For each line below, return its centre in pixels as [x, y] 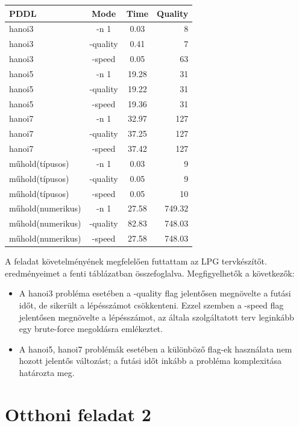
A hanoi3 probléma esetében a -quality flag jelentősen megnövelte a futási [155, 293]
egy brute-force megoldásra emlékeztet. [91, 329]
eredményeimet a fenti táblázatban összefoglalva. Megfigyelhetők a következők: [150, 273]
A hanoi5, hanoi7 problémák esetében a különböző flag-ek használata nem [156, 349]
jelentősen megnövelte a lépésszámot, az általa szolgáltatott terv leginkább [156, 317]
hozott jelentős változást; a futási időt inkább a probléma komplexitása [150, 361]
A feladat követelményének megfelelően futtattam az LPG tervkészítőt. [136, 261]
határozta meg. [47, 372]
